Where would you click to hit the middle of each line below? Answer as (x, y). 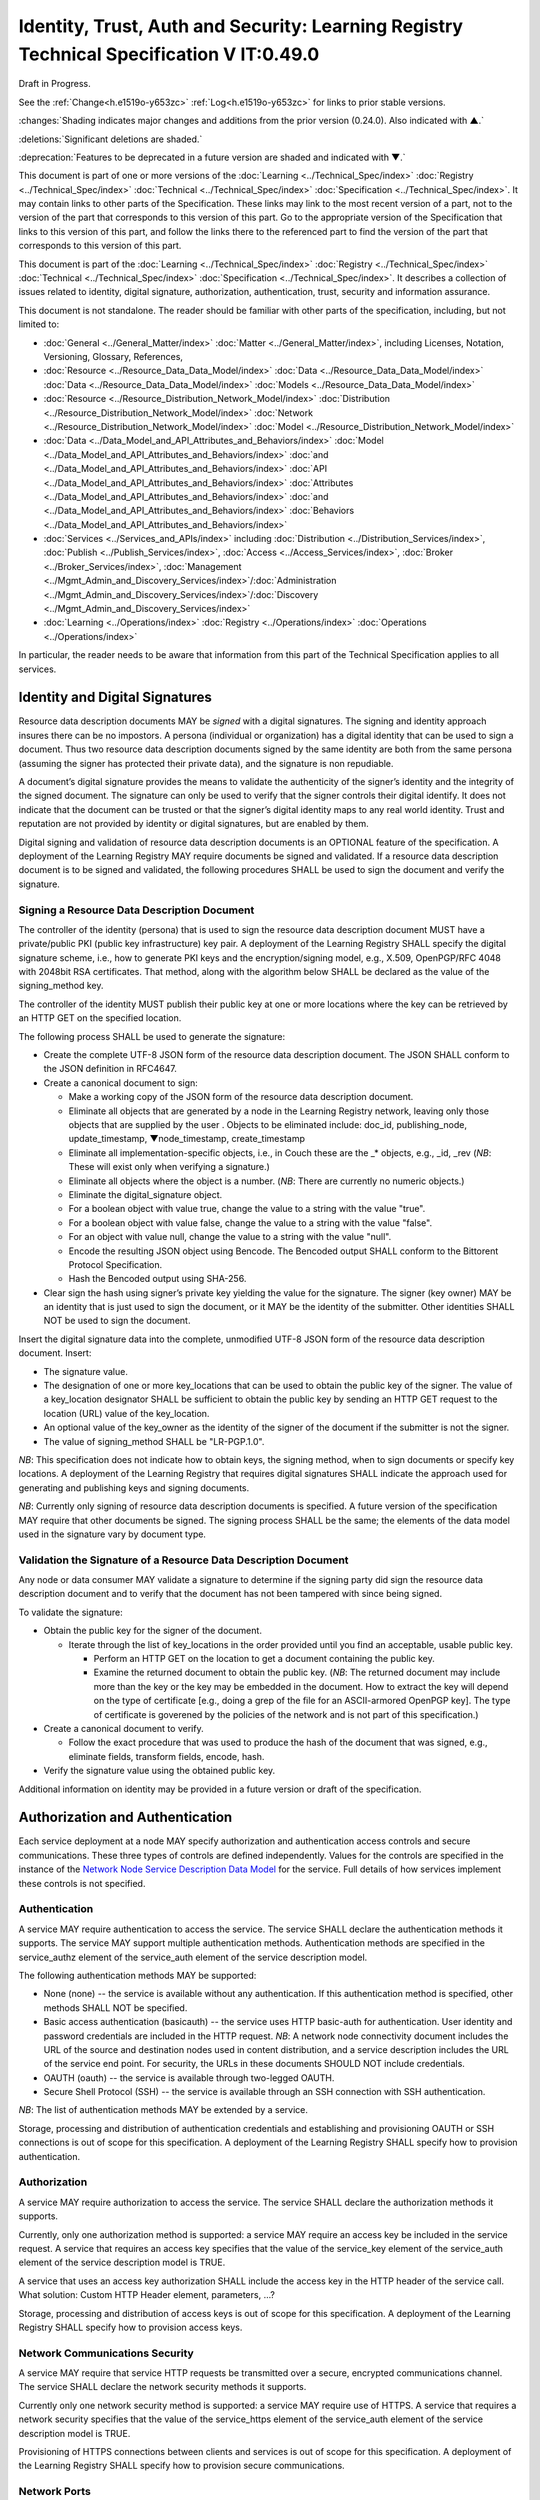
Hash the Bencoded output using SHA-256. (157, 1279)
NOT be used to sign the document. (117, 1321)
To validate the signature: (71, 1612)
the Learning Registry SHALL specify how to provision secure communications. (181, 2466)
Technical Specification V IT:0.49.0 (169, 54)
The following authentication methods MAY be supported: (137, 1975)
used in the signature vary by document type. (112, 1534)
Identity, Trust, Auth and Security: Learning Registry (241, 26)
